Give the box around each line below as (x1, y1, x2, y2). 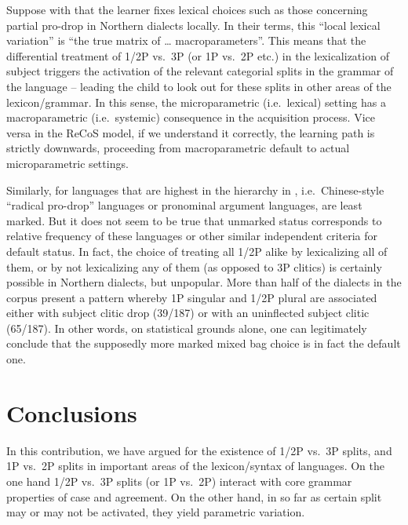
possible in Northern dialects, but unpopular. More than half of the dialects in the (6, 274, 402, 290)
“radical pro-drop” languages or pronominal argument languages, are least (6, 197, 362, 213)
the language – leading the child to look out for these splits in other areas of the (6, 78, 392, 94)
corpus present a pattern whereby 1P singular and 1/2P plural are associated (6, 289, 377, 305)
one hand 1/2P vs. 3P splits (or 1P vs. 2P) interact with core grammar (6, 472, 352, 489)
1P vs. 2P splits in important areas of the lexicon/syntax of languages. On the (6, 458, 385, 474)
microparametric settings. (6, 155, 129, 171)
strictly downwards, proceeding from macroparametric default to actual (6, 140, 350, 156)
